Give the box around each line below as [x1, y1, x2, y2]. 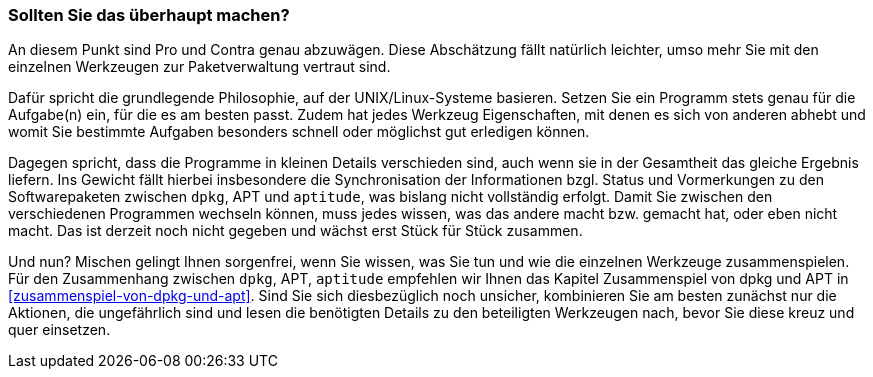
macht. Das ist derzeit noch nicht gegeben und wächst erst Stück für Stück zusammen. [8, 222, 583, 240]
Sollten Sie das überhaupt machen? [8, 5, 290, 25]
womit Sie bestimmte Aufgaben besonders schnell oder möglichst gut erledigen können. [8, 123, 590, 141]
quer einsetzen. [8, 321, 111, 339]
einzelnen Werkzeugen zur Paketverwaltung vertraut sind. [8, 58, 391, 76]
